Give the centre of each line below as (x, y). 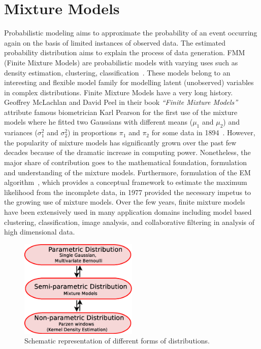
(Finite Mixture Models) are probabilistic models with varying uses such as (121, 62)
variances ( (21, 132)
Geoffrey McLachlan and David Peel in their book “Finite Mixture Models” (121, 102)
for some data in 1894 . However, (203, 132)
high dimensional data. (40, 232)
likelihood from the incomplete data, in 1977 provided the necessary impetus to (128, 192)
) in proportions (92, 132)
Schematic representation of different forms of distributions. (117, 341)
